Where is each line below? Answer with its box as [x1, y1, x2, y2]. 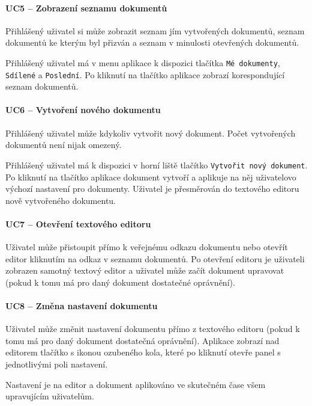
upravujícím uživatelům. [5, 390, 94, 402]
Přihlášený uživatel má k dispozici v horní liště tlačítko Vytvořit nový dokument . [5, 158, 308, 171]
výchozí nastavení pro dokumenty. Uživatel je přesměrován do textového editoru [5, 182, 299, 195]
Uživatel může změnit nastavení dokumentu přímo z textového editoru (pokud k [5, 322, 300, 335]
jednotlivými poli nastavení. [5, 358, 108, 371]
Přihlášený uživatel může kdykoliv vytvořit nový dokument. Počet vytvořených [5, 126, 296, 139]
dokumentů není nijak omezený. [5, 138, 122, 151]
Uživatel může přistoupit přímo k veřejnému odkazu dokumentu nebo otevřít [5, 241, 288, 253]
